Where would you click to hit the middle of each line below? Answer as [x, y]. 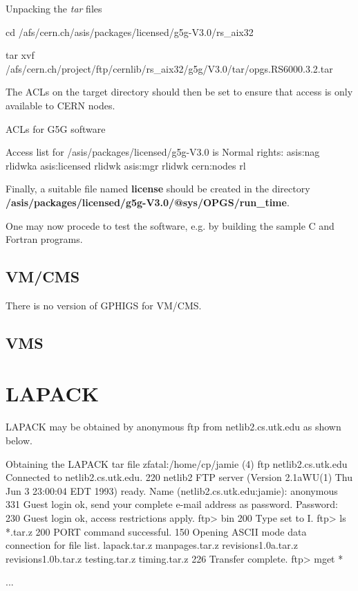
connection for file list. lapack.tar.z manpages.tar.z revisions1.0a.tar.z [152, 545]
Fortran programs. [44, 239]
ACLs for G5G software [56, 128]
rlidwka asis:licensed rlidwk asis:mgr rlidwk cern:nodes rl [126, 165]
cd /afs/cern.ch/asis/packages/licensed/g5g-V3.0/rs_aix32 [130, 31]
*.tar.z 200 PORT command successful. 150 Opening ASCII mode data [156, 531]
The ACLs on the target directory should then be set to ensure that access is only [179, 92]
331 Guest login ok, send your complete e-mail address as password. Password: [172, 504]
